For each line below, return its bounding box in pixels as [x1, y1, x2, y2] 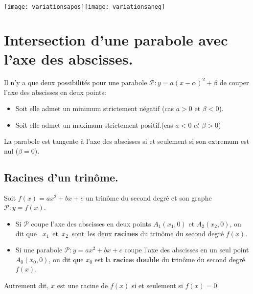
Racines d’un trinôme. [4, 169, 118, 184]
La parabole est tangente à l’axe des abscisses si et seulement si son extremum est [4, 136, 250, 146]
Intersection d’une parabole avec [4, 29, 228, 49]
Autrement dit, [4, 280, 49, 290]
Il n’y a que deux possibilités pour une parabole [4, 77, 147, 87]
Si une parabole [15, 245, 63, 255]
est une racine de [57, 280, 108, 290]
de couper [219, 77, 249, 87]
